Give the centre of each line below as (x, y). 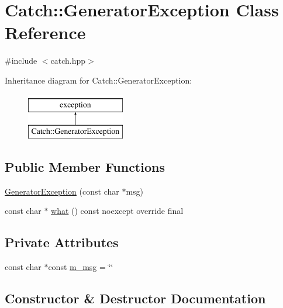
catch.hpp (68, 60)
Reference (45, 32)
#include (21, 60)
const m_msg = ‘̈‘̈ (81, 267)
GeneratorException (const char (62, 191)
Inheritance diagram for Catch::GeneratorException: (99, 80)
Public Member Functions (85, 167)
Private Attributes (62, 242)
